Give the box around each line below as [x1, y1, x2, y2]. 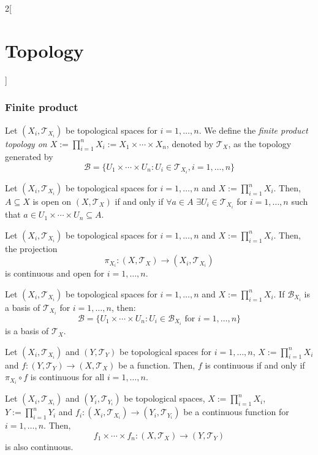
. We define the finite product [199, 123, 308, 136]
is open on [32, 195, 72, 208]
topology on [5, 137, 47, 150]
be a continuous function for [183, 405, 289, 418]
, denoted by [166, 137, 214, 150]
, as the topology [228, 137, 292, 150]
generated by [5, 150, 53, 163]
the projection [5, 242, 58, 254]
